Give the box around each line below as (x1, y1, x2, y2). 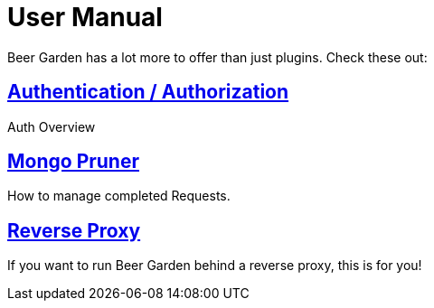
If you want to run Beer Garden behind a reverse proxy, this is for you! (7, 257, 422, 274)
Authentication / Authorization (7, 80, 289, 104)
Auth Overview (7, 118, 96, 135)
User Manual (7, 2, 163, 33)
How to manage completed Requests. (7, 188, 231, 204)
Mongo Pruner (7, 150, 140, 173)
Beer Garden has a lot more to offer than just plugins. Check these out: (7, 49, 428, 65)
